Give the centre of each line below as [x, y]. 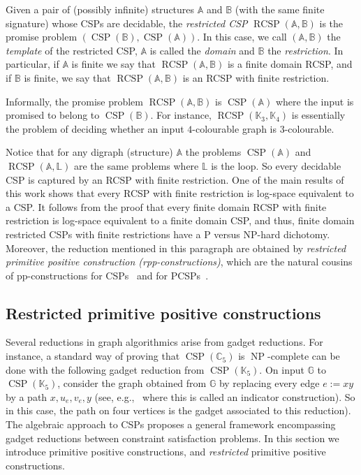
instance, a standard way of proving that [93, 356]
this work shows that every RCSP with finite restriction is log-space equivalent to [180, 193]
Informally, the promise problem [74, 101]
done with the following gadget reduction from [105, 369]
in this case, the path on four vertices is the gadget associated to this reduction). [178, 410]
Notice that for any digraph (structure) [89, 152]
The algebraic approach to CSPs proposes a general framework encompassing [171, 424]
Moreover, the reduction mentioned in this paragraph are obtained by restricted [176, 248]
